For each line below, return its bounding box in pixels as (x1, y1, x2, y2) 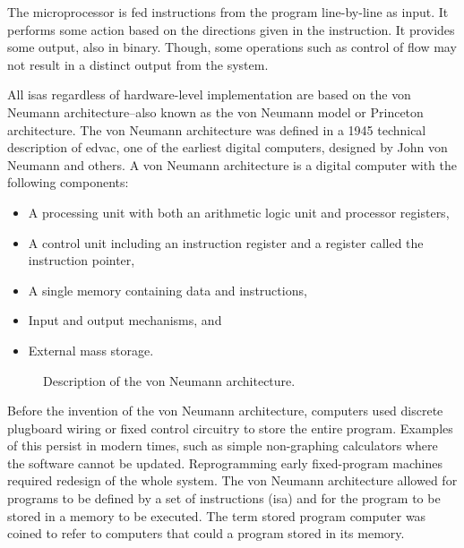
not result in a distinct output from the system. (7, 55, 269, 73)
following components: (7, 173, 129, 192)
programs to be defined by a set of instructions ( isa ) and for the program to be (7, 489, 441, 508)
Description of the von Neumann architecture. (43, 371, 296, 390)
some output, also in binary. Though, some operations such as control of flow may (7, 38, 457, 56)
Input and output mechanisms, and (28, 311, 222, 330)
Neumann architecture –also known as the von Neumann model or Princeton (7, 102, 424, 121)
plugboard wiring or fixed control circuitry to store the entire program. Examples (7, 418, 453, 437)
